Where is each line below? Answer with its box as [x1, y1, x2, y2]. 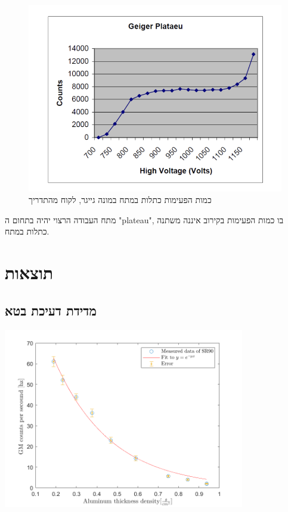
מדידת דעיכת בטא [5, 301, 97, 319]
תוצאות [5, 260, 54, 285]
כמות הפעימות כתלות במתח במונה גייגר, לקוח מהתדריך [29, 193, 212, 206]
